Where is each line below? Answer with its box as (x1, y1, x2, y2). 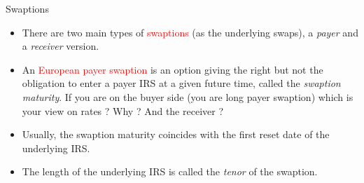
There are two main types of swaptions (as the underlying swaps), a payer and (22, 25, 358, 39)
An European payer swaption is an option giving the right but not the (22, 62, 323, 76)
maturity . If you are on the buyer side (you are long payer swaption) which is (22, 89, 353, 104)
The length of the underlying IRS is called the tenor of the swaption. (22, 164, 318, 179)
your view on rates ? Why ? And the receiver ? (22, 103, 223, 118)
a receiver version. (22, 39, 99, 53)
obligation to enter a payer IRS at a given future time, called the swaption (22, 76, 341, 90)
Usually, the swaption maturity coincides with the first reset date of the (22, 127, 330, 142)
